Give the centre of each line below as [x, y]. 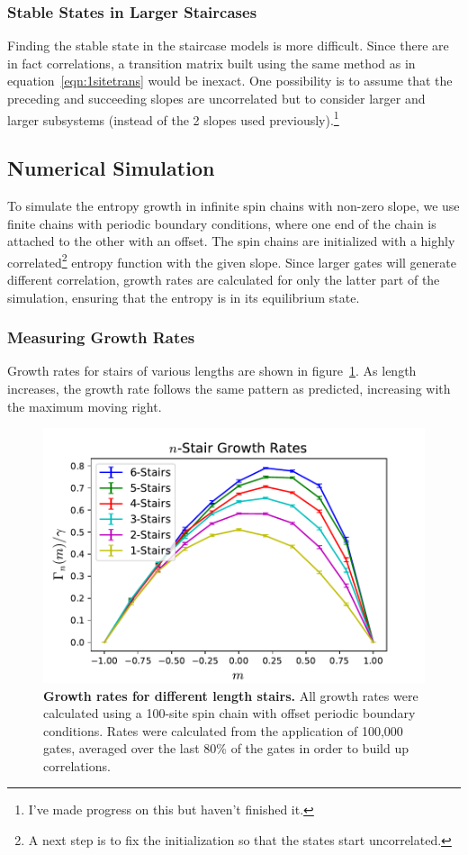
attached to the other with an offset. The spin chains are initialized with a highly [231, 241]
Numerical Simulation [111, 168]
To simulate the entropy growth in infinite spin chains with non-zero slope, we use [234, 206]
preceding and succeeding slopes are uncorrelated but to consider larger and [216, 98]
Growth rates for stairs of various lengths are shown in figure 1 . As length [212, 371]
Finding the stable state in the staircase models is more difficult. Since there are [228, 45]
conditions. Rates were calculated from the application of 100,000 [223, 730]
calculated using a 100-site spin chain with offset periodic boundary [229, 713]
